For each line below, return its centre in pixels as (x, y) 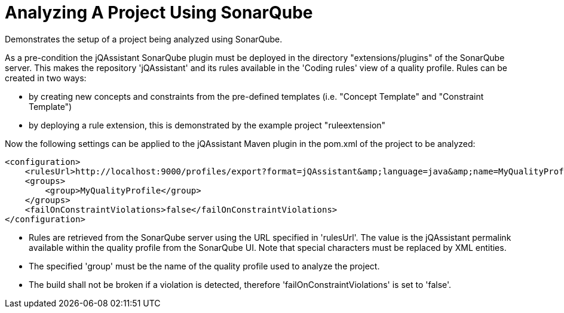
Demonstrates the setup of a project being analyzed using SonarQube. (144, 39)
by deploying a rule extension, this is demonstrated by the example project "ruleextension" (207, 125)
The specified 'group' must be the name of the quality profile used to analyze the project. (204, 266)
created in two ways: (46, 78)
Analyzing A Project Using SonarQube (159, 13)
